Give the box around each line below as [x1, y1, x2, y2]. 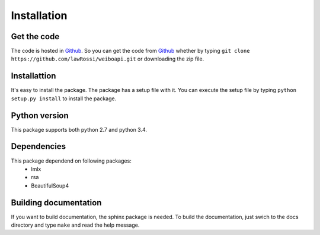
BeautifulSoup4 [31, 182, 69, 189]
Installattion [11, 71, 56, 81]
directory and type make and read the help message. [11, 221, 140, 228]
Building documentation [11, 198, 102, 208]
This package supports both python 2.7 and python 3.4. [11, 126, 148, 133]
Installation [11, 9, 68, 22]
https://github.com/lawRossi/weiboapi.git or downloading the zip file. [11, 55, 204, 62]
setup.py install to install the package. [11, 95, 117, 102]
